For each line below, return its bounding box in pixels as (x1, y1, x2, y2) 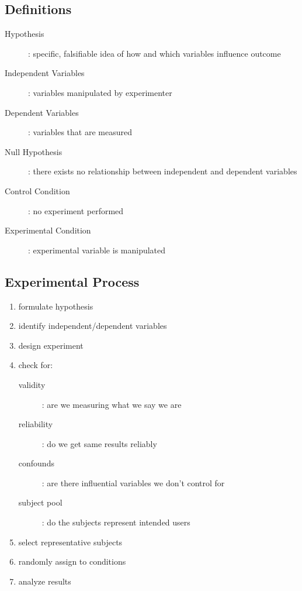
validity (18, 378, 46, 390)
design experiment (18, 339, 84, 351)
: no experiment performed (28, 204, 124, 217)
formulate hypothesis (18, 300, 93, 312)
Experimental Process (5, 272, 140, 290)
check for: (18, 359, 53, 371)
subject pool (18, 496, 63, 508)
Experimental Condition (5, 224, 91, 236)
